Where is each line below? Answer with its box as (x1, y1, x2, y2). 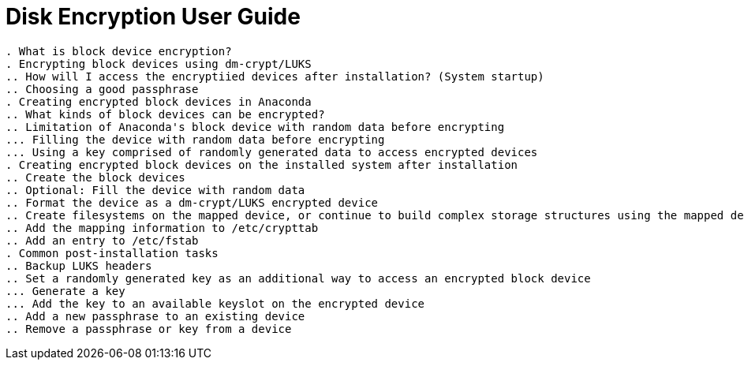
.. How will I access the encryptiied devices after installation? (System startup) (6, 69, 544, 83)
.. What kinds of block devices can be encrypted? (6, 107, 325, 121)
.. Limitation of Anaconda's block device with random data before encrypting (6, 120, 505, 133)
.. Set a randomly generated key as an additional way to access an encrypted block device (6, 271, 591, 285)
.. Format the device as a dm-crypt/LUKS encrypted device (6, 196, 379, 209)
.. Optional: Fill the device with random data (6, 183, 305, 196)
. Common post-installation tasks (6, 246, 219, 260)
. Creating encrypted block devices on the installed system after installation (6, 158, 518, 171)
